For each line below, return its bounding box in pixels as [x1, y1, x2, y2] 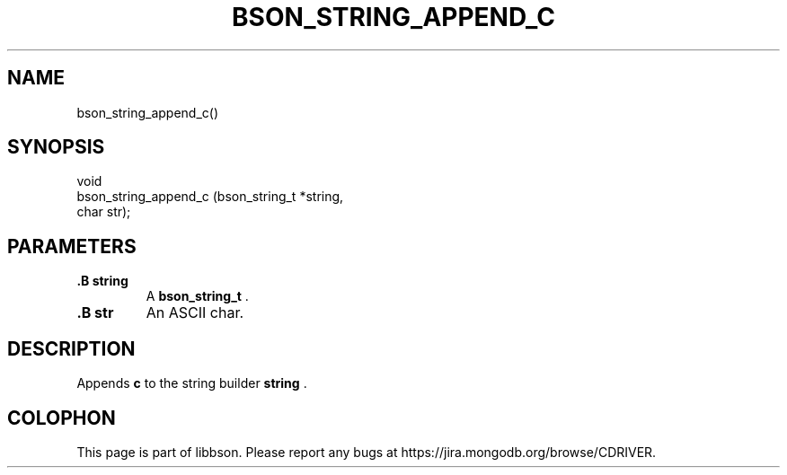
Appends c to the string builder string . [76, 375, 307, 391]
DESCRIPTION [7, 337, 136, 360]
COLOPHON [7, 406, 116, 429]
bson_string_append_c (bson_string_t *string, [76, 189, 344, 205]
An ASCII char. [146, 303, 244, 322]
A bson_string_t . [146, 288, 249, 304]
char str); [76, 204, 131, 220]
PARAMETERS [7, 234, 137, 258]
